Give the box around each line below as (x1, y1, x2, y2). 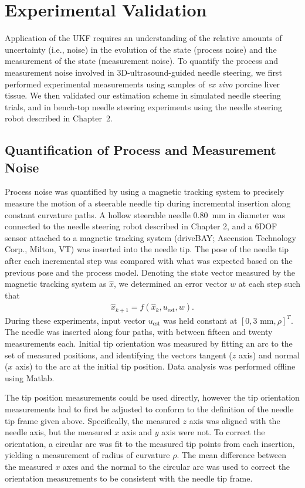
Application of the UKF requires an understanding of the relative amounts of (5, 32, 282, 44)
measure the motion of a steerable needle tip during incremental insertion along (5, 197, 291, 209)
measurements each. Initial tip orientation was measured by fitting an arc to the (5, 337, 293, 350)
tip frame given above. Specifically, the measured (5, 414, 180, 426)
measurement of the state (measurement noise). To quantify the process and (5, 55, 279, 67)
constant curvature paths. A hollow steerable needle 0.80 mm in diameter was (5, 208, 286, 221)
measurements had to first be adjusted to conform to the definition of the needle (5, 403, 294, 415)
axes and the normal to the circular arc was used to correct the (63, 460, 290, 473)
